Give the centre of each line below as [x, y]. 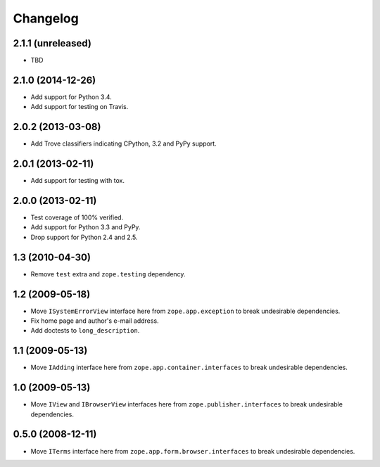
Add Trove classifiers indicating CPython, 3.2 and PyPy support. [124, 143]
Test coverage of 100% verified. [77, 217]
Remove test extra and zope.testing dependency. [108, 274]
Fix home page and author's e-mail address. [95, 321]
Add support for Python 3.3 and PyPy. [85, 227]
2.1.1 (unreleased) [52, 43]
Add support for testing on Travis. [80, 107]
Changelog [46, 18]
